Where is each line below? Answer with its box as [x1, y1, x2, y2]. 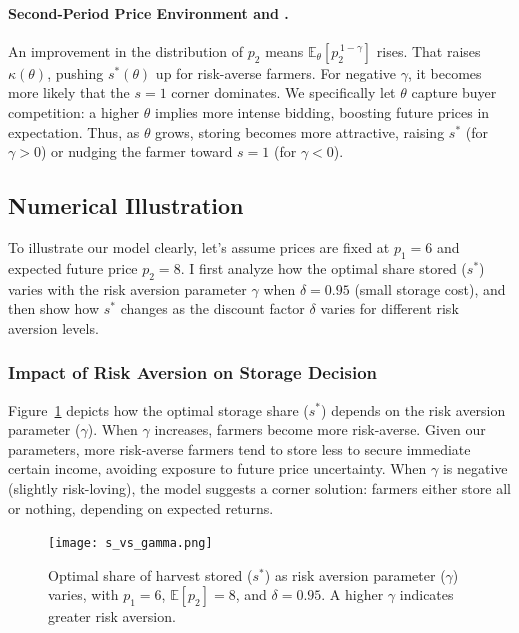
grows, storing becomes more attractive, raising [155, 121, 445, 142]
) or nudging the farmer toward [40, 141, 233, 162]
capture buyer [411, 82, 497, 103]
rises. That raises [376, 40, 481, 61]
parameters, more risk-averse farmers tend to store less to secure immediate [8, 438, 471, 459]
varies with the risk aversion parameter [8, 278, 247, 299]
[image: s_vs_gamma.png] [48, 536, 213, 551]
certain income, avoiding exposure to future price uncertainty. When [8, 458, 427, 479]
